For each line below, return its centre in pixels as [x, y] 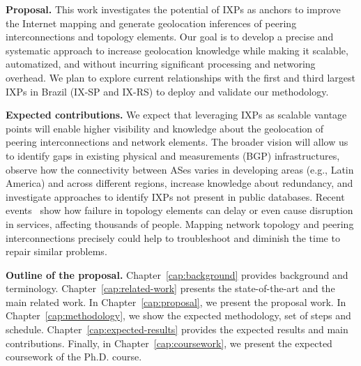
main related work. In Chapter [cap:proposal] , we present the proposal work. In [176, 302]
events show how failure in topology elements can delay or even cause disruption [179, 210]
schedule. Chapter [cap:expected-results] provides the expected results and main [177, 329]
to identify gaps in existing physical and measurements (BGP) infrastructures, [173, 155]
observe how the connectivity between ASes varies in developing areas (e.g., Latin [180, 169]
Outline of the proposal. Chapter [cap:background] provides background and [177, 274]
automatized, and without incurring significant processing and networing [161, 64]
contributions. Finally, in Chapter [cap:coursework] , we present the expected [169, 343]
